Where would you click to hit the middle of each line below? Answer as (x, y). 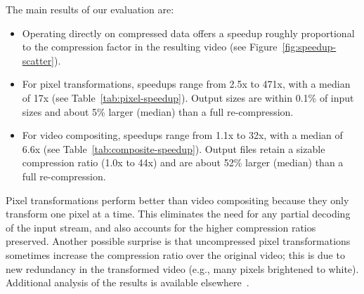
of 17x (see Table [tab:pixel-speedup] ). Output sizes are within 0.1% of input (188, 97)
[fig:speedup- (309, 47)
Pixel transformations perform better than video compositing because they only (177, 200)
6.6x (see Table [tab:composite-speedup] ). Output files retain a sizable (174, 148)
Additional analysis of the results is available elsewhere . (128, 282)
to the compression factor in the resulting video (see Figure (150, 47)
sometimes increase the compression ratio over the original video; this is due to (175, 254)
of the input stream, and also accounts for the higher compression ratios (161, 227)
